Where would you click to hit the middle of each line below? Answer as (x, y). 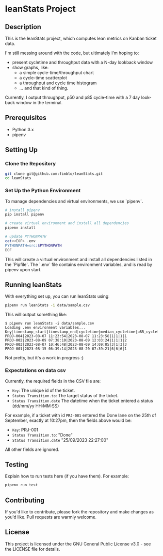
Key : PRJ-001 (25, 430)
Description (23, 27)
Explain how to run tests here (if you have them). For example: (67, 476)
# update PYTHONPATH (26, 237)
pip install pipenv (25, 215)
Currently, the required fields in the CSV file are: (53, 381)
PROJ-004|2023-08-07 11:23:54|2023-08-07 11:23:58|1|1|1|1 (66, 336)
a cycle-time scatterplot (43, 78)
